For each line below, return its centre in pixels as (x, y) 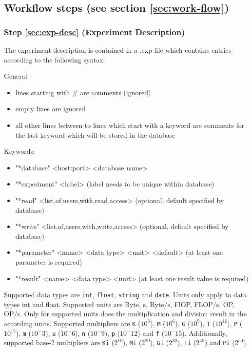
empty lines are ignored (50, 109)
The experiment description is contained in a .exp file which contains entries (118, 50)
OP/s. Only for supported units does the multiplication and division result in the (125, 314)
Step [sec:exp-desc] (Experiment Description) (95, 31)
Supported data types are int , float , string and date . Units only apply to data (126, 295)
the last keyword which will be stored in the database (95, 134)
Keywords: (19, 151)
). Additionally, (204, 333)
